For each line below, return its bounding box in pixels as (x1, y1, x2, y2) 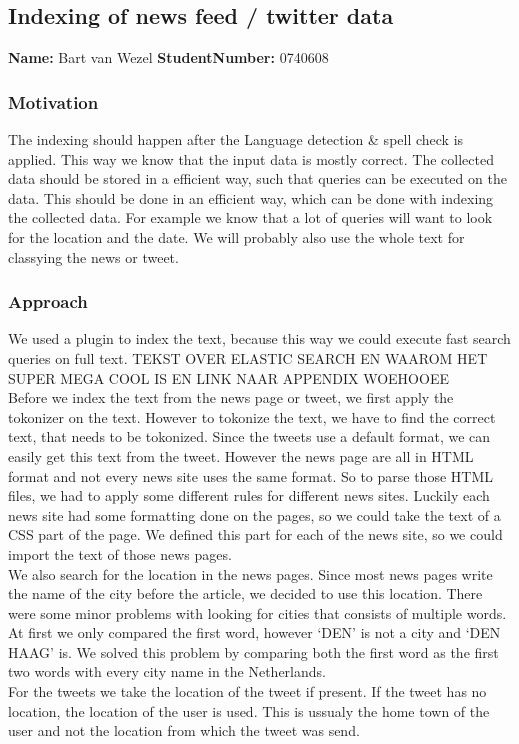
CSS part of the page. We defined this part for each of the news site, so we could (8, 524, 503, 545)
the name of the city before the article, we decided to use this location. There (8, 583, 483, 604)
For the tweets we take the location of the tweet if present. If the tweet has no (8, 681, 487, 702)
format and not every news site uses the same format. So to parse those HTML (8, 465, 493, 486)
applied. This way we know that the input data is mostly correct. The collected (8, 148, 494, 169)
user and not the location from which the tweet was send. (8, 720, 360, 741)
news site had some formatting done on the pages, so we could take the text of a (8, 504, 501, 525)
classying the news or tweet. (8, 246, 179, 267)
